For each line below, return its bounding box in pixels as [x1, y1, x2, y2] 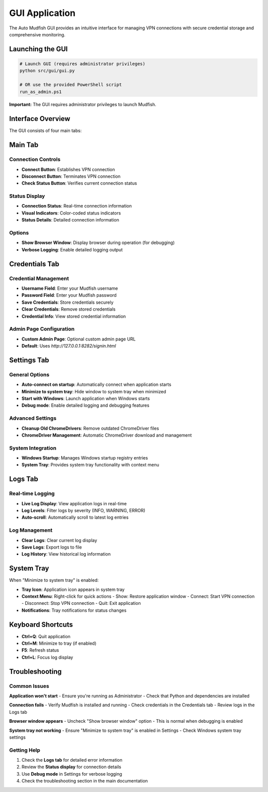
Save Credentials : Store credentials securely [21, 299, 114, 305]
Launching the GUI [9, 45, 68, 53]
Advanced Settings [9, 415, 57, 422]
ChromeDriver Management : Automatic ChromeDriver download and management [21, 432, 192, 438]
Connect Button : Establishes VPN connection [21, 166, 115, 172]
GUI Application [9, 7, 75, 18]
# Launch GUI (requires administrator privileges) [19, 61, 146, 67]
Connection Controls [9, 156, 61, 163]
